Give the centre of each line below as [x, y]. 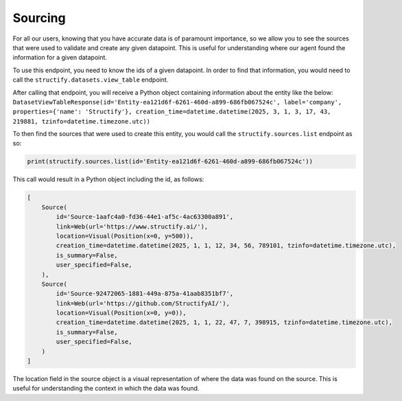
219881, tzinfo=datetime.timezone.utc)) [82, 121]
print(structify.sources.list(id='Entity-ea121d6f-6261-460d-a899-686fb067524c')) [170, 162]
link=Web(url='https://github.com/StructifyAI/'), [143, 303]
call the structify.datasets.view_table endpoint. [91, 80]
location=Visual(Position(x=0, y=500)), [125, 236]
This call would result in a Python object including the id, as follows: [108, 179]
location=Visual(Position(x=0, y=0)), [121, 313]
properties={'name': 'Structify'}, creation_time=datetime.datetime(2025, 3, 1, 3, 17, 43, [172, 112]
